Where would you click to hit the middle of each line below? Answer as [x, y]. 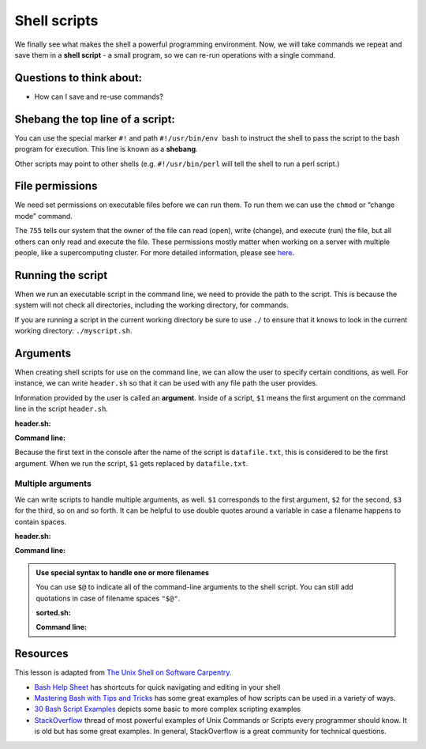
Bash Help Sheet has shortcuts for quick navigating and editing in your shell [157, 687]
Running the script [61, 275]
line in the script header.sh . [61, 409]
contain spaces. [41, 521]
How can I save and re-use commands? [99, 96]
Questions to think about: [78, 78]
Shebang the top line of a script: [95, 119]
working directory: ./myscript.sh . [73, 331]
